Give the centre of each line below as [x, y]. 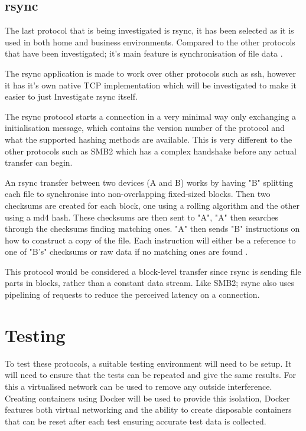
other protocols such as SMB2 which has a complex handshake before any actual [151, 151]
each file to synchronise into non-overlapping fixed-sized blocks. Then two [138, 194]
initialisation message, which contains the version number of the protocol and [145, 128]
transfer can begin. [39, 162]
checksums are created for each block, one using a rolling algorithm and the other [152, 205]
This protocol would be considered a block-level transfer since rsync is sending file [153, 271]
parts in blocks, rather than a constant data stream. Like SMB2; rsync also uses [150, 283]
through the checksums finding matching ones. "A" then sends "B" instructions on [152, 228]
